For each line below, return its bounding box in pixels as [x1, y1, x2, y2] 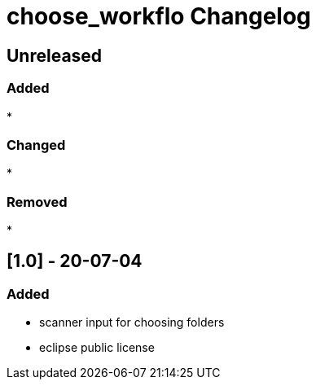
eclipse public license [39, 340, 155, 355]
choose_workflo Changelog [7, 2, 311, 30]
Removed [7, 193, 68, 210]
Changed [7, 136, 66, 153]
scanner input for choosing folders [39, 315, 225, 330]
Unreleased [7, 45, 103, 66]
